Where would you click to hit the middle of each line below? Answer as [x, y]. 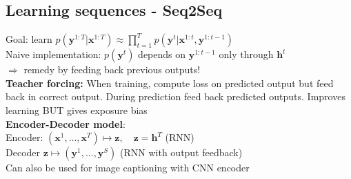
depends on [162, 54]
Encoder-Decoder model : [66, 123]
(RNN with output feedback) [181, 152]
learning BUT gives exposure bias [77, 110]
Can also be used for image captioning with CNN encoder [128, 168]
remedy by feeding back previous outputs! [112, 69]
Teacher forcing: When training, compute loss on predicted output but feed [170, 83]
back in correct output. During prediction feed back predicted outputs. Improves [175, 96]
